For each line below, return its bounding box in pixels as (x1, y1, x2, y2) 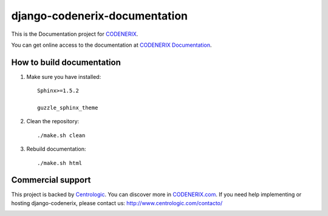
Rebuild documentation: (26, 146, 86, 153)
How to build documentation (11, 57, 121, 67)
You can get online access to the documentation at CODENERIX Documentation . (11, 41, 212, 49)
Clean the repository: (26, 118, 80, 125)
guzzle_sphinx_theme (37, 104, 98, 112)
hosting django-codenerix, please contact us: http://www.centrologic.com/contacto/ (11, 199, 223, 206)
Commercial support (11, 175, 91, 185)
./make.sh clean (37, 132, 86, 139)
